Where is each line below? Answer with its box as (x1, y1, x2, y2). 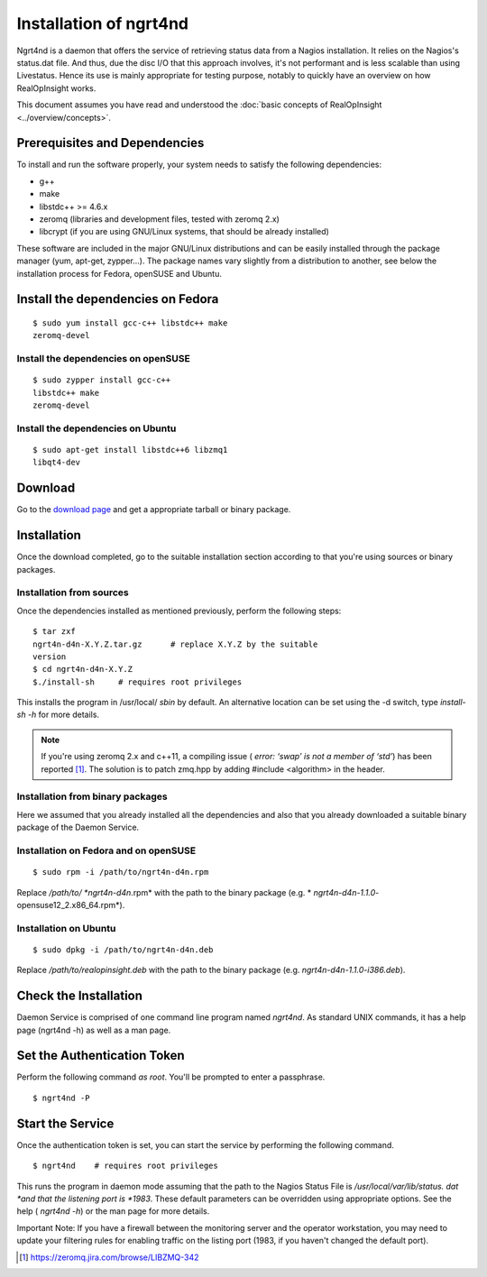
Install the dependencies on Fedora (16, 291, 219, 307)
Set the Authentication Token (16, 1048, 185, 1063)
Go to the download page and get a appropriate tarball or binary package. (16, 504, 291, 515)
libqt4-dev (32, 457, 81, 468)
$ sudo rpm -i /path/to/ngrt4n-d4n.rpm (32, 867, 209, 877)
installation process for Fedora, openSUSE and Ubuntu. (16, 268, 223, 279)
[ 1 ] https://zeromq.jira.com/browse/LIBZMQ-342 (19, 1252, 199, 1263)
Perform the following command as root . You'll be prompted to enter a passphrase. (16, 1071, 326, 1082)
